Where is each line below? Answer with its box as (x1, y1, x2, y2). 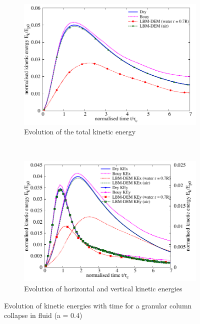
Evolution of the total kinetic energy (24, 126, 136, 137)
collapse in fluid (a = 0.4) (4, 310, 82, 320)
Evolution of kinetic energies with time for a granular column (4, 300, 192, 310)
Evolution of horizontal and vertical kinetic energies (24, 283, 182, 293)
